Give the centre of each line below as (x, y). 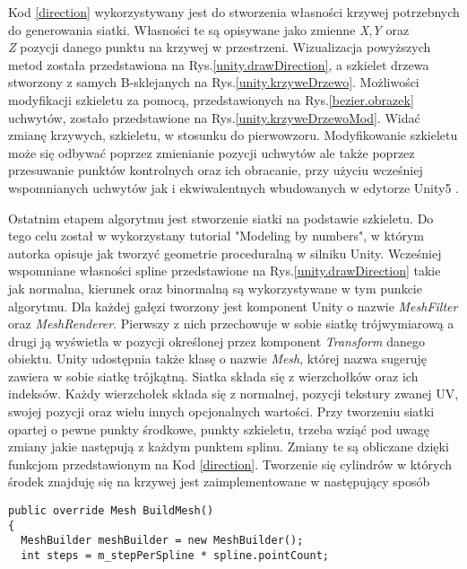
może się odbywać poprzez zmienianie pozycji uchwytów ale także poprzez (212, 152)
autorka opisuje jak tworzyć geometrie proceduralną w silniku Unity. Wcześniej (225, 253)
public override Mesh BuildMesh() (111, 511)
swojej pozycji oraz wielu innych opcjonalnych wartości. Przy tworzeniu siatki (221, 411)
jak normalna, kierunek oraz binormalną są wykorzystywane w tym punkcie (215, 288)
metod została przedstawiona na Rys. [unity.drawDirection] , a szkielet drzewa (219, 64)
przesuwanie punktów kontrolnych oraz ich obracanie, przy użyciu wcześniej (216, 170)
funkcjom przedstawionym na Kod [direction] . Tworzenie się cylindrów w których (230, 464)
